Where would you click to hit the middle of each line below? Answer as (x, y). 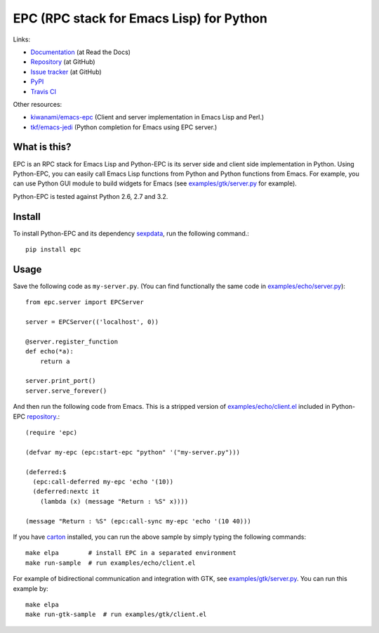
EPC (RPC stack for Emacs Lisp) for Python (140, 18)
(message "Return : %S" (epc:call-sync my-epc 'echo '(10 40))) (139, 521)
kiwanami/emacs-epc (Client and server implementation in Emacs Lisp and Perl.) (147, 117)
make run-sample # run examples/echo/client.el (111, 563)
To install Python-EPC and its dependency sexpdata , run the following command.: (131, 233)
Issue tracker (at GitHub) (66, 72)
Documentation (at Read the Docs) (81, 52)
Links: (22, 39)
